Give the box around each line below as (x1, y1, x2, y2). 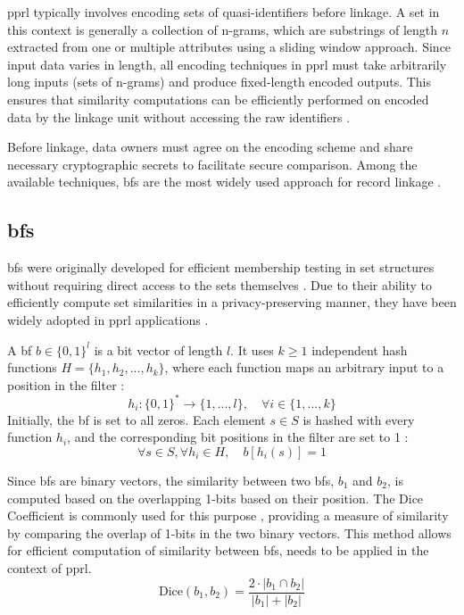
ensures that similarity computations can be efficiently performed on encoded (7, 89, 429, 108)
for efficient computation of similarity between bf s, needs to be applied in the (7, 541, 429, 560)
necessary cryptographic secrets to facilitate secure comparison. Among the (7, 154, 418, 173)
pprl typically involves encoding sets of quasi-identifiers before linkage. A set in (7, 3, 440, 21)
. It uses (230, 340, 274, 359)
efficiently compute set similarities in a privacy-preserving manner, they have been (7, 293, 457, 312)
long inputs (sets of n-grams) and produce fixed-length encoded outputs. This (7, 72, 432, 91)
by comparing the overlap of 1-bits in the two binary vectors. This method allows (7, 523, 452, 542)
